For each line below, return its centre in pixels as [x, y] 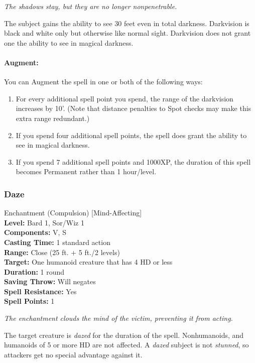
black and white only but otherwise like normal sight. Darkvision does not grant [127, 33]
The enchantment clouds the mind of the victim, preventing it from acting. [118, 318]
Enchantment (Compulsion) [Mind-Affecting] [73, 213]
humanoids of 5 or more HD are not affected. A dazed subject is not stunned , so [126, 345]
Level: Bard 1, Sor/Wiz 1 [44, 222]
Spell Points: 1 [29, 301]
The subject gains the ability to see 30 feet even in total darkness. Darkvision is [127, 23]
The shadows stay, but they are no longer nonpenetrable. [91, 6]
